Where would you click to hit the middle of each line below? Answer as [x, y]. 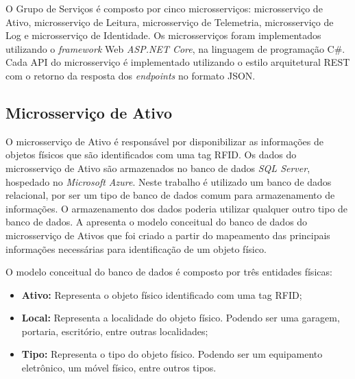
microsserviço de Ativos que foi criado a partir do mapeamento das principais [168, 235]
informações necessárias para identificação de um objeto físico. [136, 248]
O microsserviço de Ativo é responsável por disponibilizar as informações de [164, 141]
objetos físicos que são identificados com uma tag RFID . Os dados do [151, 155]
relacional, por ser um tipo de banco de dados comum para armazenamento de [170, 195]
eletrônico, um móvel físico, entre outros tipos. [119, 368]
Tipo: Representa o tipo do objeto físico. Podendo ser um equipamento [172, 354]
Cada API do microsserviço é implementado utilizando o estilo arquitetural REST [178, 62]
